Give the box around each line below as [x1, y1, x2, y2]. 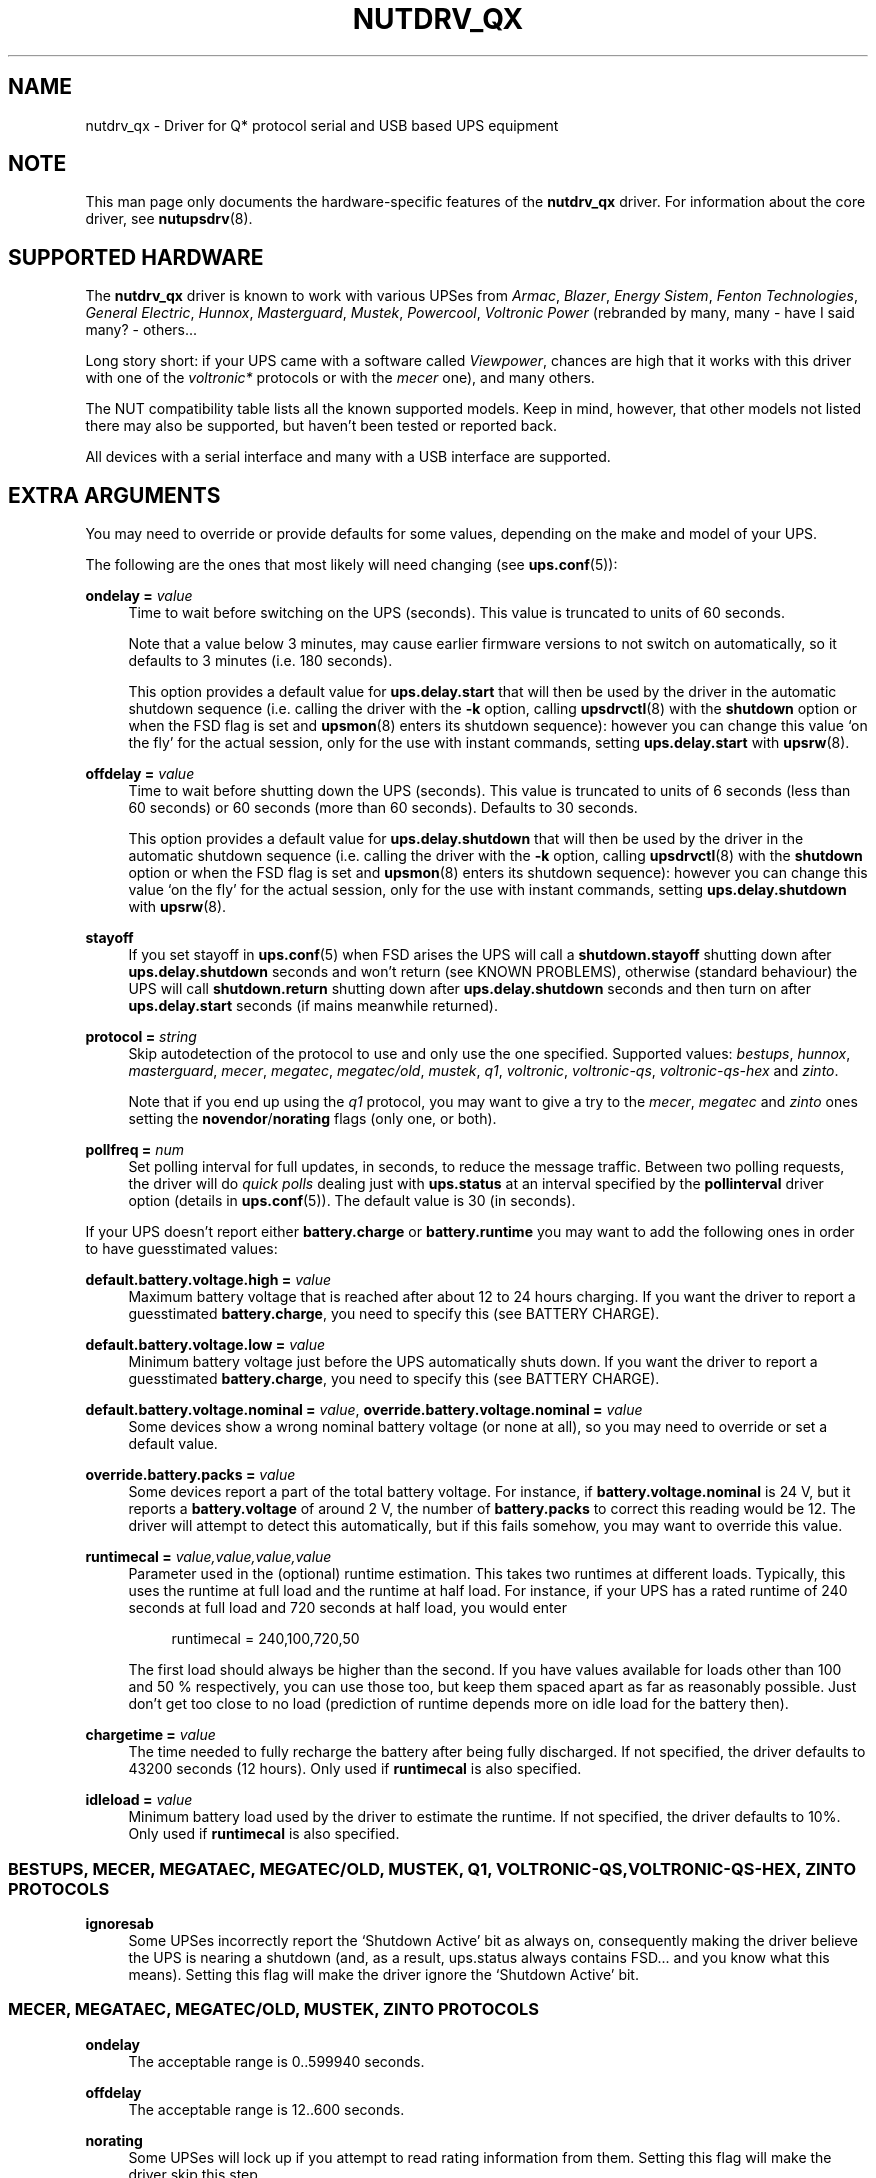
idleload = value [85, 1791, 193, 1809]
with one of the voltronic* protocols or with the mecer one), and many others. [85, 369, 595, 387]
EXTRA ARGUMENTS [8, 482, 221, 508]
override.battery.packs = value [85, 1466, 296, 1484]
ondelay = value [85, 587, 193, 605]
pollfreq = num [85, 1141, 185, 1159]
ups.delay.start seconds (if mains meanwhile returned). [128, 997, 498, 1015]
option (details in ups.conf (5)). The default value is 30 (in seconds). [128, 1192, 576, 1210]
